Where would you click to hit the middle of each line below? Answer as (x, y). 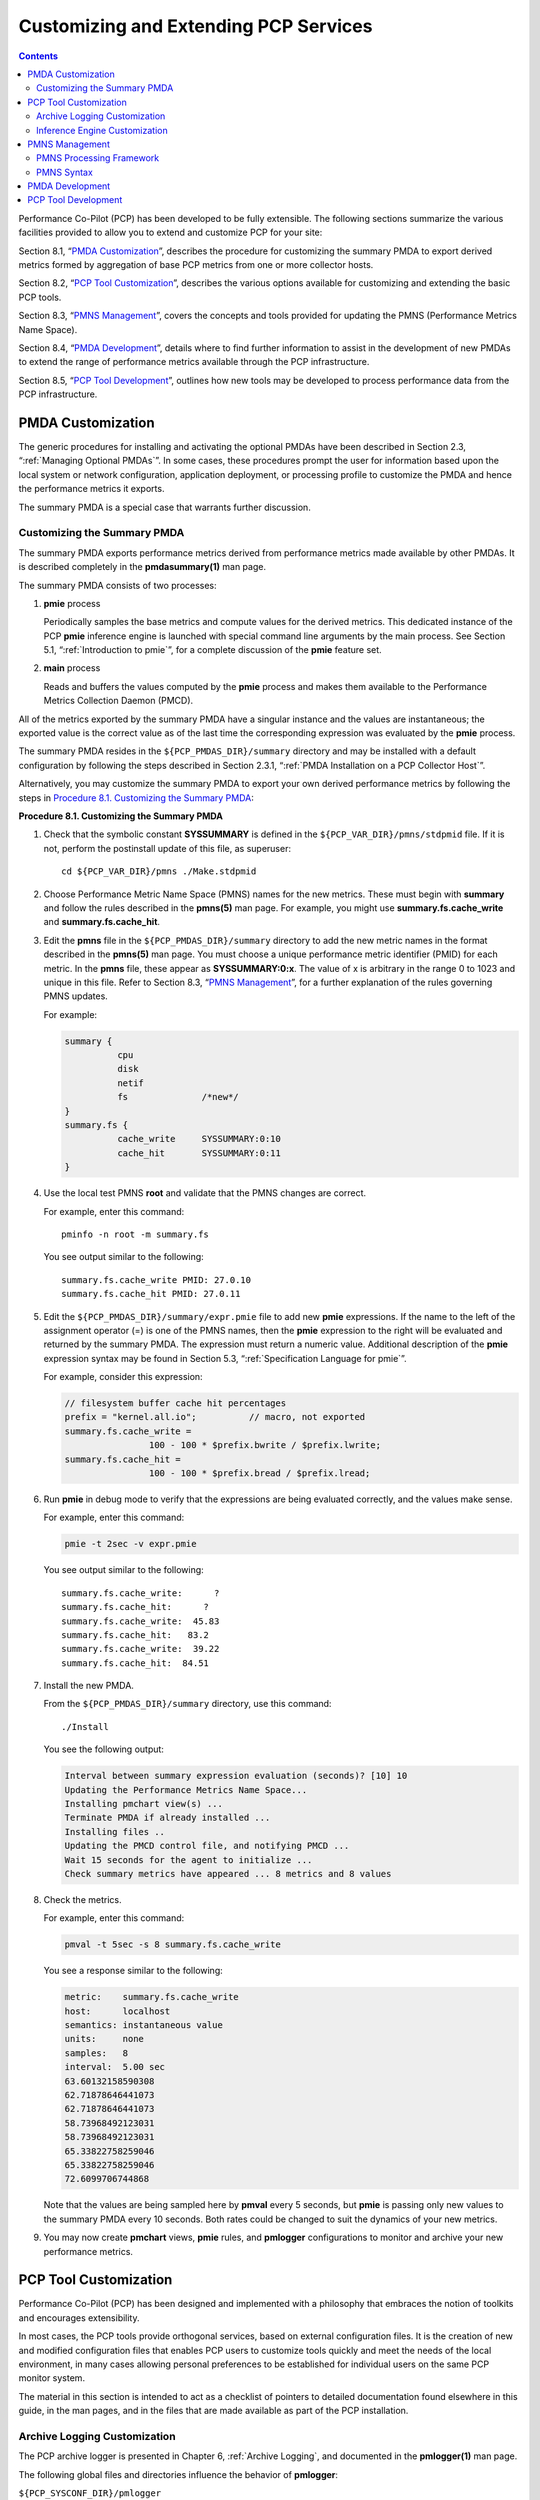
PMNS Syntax (65, 172)
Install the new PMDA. (89, 1686)
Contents (38, 56)
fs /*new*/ (177, 1097)
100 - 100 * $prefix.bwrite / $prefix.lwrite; (265, 1445)
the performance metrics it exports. (91, 489)
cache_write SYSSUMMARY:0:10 (199, 1139)
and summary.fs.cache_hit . (101, 922)
